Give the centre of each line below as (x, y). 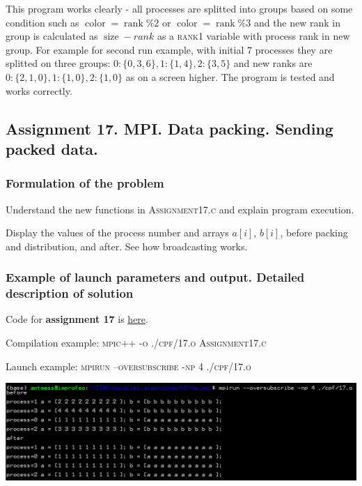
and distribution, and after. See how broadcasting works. (127, 246)
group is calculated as (52, 36)
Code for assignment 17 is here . (77, 319)
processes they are (294, 49)
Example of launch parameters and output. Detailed (155, 277)
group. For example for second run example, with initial (125, 49)
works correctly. (39, 90)
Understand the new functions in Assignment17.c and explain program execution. (180, 209)
